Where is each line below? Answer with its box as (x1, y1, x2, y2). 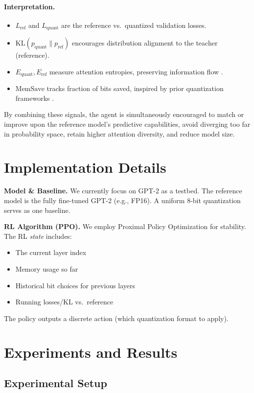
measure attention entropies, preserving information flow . (49, 66, 223, 76)
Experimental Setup (4, 375, 107, 391)
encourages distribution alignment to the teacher (72, 38, 218, 48)
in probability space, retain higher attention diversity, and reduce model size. (4, 128, 235, 139)
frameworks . (15, 92, 54, 103)
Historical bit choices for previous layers (15, 280, 136, 290)
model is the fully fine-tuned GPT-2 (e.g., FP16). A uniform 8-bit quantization (4, 195, 241, 205)
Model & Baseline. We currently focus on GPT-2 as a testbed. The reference (4, 185, 242, 196)
